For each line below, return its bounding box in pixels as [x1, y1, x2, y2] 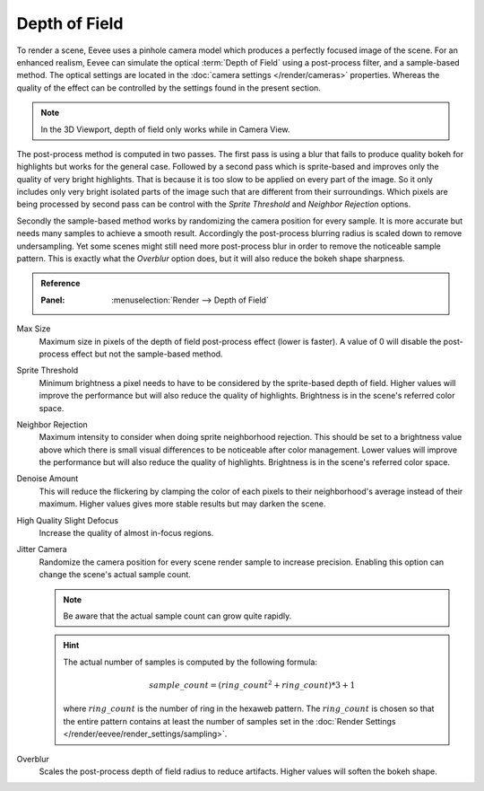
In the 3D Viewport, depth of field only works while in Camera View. [40, 124, 290, 135]
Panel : [40, 294, 65, 305]
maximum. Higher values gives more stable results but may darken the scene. [39, 498, 326, 509]
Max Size [16, 323, 51, 334]
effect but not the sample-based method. [70, 348, 223, 359]
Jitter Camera [16, 544, 67, 555]
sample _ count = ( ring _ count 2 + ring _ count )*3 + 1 [149, 679, 356, 690]
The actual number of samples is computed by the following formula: [63, 656, 318, 667]
